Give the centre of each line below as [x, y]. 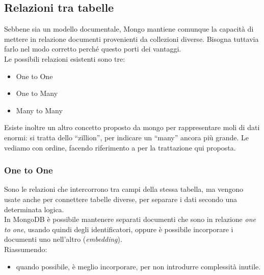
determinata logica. [34, 209]
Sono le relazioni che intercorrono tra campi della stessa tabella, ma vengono [124, 189]
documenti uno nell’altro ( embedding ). [63, 239]
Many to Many [39, 110]
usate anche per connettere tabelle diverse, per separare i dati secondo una [121, 199]
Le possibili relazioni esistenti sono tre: [65, 58]
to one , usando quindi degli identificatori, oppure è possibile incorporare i [119, 229]
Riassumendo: [26, 249]
